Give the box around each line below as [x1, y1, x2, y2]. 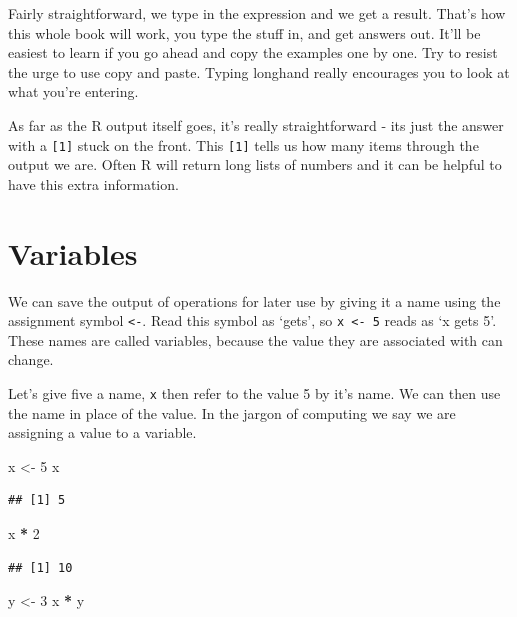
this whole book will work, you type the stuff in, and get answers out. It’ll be [8, 22, 481, 43]
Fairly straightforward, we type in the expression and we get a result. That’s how [8, 3, 506, 23]
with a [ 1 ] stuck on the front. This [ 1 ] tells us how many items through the [8, 134, 479, 155]
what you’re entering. [8, 81, 139, 102]
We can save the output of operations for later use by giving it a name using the [8, 290, 501, 311]
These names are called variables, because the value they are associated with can [8, 329, 503, 350]
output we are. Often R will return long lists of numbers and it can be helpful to [8, 154, 502, 175]
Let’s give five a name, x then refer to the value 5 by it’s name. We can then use [8, 382, 501, 403]
